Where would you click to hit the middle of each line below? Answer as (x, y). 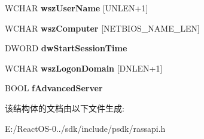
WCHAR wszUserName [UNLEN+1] (77, 8)
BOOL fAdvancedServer (54, 88)
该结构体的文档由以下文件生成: (65, 108)
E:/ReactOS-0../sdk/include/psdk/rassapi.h (85, 128)
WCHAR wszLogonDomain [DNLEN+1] (84, 68)
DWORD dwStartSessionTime (66, 48)
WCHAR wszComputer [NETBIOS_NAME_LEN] (102, 28)
